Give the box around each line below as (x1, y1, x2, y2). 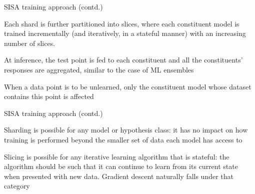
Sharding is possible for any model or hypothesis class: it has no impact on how (4, 124, 248, 135)
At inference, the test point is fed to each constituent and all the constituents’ (4, 54, 243, 65)
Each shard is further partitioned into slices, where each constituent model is (4, 18, 239, 28)
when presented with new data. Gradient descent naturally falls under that (4, 170, 234, 181)
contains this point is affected (4, 91, 94, 101)
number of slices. (4, 37, 55, 48)
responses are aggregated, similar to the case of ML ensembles (4, 64, 194, 74)
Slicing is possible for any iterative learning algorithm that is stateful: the (4, 151, 229, 161)
